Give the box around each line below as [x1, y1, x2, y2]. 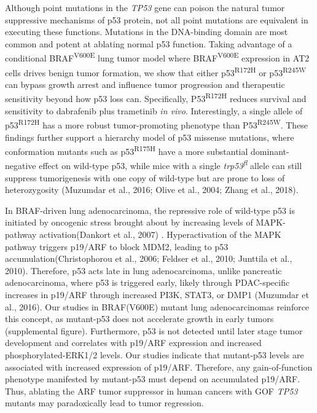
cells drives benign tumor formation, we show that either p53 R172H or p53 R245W [5, 64, 307, 79]
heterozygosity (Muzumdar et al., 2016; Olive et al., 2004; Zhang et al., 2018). [5, 183, 299, 196]
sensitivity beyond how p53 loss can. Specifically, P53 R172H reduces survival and [5, 90, 307, 105]
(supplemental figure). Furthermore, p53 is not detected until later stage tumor [5, 324, 303, 337]
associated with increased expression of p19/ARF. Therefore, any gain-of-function [5, 360, 313, 373]
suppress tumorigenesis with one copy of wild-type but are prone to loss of [5, 171, 285, 184]
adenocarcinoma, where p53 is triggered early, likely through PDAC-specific [5, 276, 290, 289]
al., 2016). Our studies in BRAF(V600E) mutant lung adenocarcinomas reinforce [5, 300, 310, 313]
